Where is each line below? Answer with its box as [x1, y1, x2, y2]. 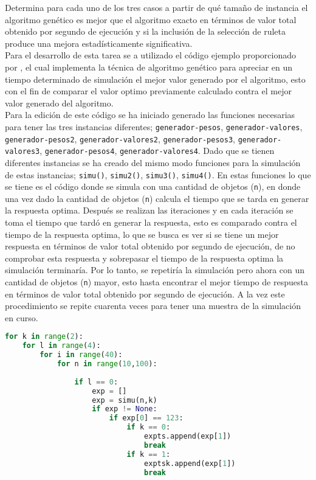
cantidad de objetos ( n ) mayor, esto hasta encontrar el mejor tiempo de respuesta [5, 276, 308, 288]
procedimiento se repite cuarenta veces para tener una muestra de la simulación [5, 299, 301, 312]
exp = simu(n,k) [92, 395, 157, 405]
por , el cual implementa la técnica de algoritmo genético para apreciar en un [5, 60, 293, 73]
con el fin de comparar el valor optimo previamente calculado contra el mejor [5, 85, 292, 97]
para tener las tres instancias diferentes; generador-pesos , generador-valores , [5, 120, 303, 133]
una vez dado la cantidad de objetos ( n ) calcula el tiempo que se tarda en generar [5, 192, 309, 204]
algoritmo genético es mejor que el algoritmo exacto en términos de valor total [5, 13, 297, 26]
